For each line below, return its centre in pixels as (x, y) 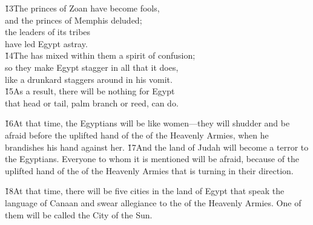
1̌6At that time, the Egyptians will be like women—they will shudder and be (147, 123)
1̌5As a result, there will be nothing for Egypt (90, 91)
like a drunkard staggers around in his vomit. (89, 79)
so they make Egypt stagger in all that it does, (92, 67)
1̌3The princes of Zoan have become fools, (82, 8)
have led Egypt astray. (46, 43)
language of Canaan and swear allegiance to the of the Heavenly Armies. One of (153, 202)
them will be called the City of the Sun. (79, 214)
